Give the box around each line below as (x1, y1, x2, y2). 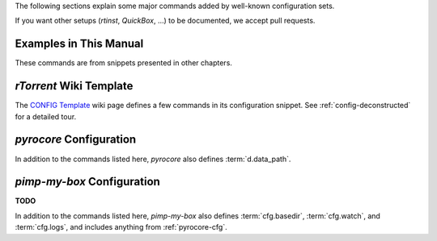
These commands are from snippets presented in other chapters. (15, 58, 232, 68)
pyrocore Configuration (15, 133, 137, 147)
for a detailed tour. (15, 111, 77, 121)
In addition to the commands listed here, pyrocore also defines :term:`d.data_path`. (15, 154, 291, 164)
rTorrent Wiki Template (15, 79, 134, 93)
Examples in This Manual (15, 37, 144, 51)
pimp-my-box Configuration (15, 175, 161, 189)
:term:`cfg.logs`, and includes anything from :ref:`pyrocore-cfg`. (15, 222, 227, 232)
